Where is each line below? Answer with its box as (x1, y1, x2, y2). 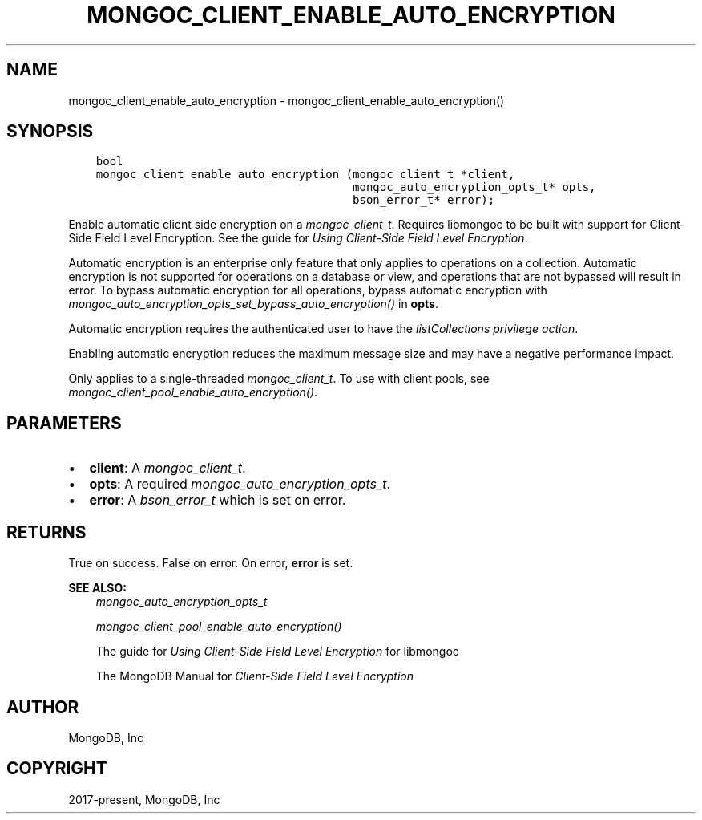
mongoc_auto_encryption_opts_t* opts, (353, 181, 596, 194)
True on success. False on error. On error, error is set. (68, 556, 353, 570)
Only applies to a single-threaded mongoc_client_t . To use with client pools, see (68, 371, 490, 386)
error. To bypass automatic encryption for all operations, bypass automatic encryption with (68, 283, 547, 298)
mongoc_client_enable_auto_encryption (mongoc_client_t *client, (95, 168, 515, 181)
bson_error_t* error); (353, 193, 495, 207)
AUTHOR (6, 696, 79, 717)
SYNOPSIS (6, 121, 94, 142)
